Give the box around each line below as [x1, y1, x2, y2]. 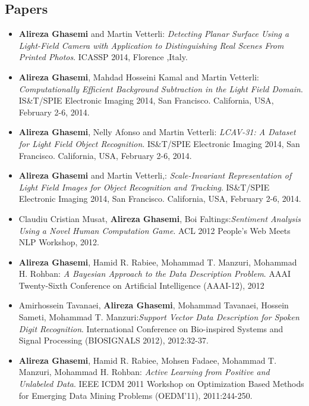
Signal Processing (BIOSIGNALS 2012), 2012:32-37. [18, 334, 209, 346]
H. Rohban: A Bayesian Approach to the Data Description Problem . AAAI [18, 267, 291, 280]
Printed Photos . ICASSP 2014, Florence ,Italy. [18, 51, 188, 63]
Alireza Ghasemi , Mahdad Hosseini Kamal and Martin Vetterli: [18, 70, 259, 83]
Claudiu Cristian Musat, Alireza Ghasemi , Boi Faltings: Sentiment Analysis [18, 212, 301, 224]
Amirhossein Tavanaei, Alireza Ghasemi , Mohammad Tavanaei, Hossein [18, 299, 289, 311]
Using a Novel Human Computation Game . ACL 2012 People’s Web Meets [18, 224, 291, 236]
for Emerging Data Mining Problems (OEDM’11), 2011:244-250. [18, 389, 253, 401]
